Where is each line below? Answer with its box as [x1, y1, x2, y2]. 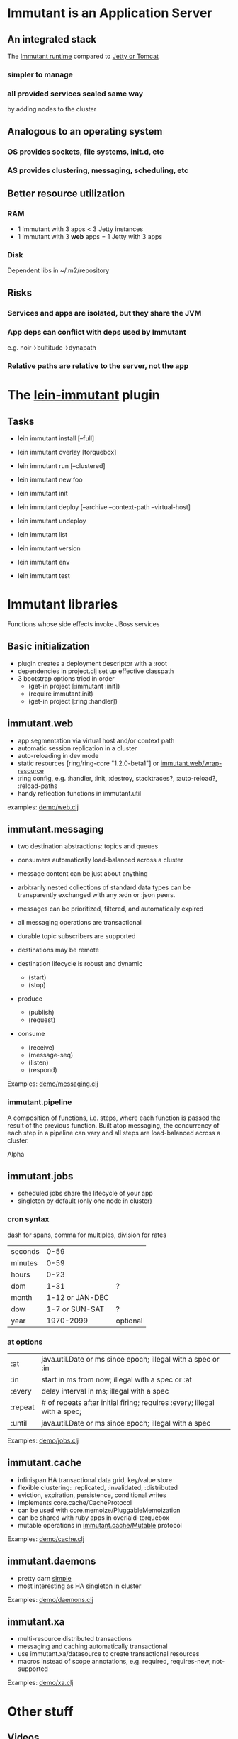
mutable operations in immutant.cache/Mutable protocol [17, 1521, 182, 1529]
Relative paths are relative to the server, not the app [7, 360, 189, 370]
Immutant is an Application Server [7, 5, 212, 21]
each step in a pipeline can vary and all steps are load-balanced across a [7, 1128, 221, 1137]
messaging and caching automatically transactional [17, 1642, 168, 1650]
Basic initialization [7, 640, 90, 652]
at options [7, 1337, 43, 1347]
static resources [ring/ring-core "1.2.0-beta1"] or [17, 759, 159, 767]
